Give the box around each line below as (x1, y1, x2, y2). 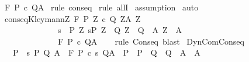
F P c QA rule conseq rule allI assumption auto (4, 1, 199, 13)
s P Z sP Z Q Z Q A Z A (57, 24, 182, 36)
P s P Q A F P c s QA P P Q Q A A (12, 46, 200, 59)
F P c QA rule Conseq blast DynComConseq (57, 35, 244, 47)
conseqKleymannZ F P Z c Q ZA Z (4, 12, 141, 24)
